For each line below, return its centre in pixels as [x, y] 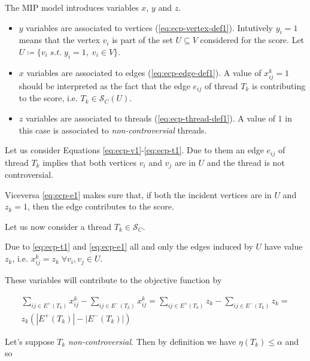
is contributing [279, 85]
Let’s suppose [30, 341]
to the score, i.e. [48, 98]
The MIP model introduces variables [72, 7]
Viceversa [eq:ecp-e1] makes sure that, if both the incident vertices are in [138, 194]
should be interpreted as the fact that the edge [104, 85]
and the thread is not [246, 162]
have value [283, 246]
